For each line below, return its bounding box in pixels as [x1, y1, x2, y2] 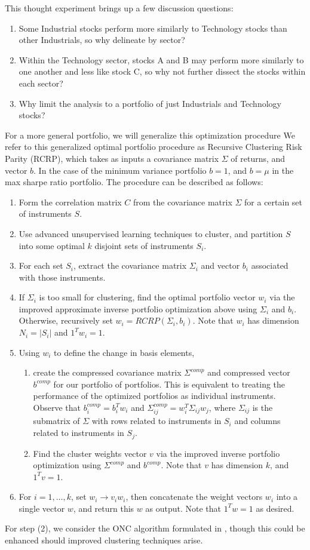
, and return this [73, 502, 134, 514]
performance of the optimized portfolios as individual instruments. [33, 389, 276, 402]
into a [276, 490, 298, 503]
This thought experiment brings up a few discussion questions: [5, 2, 234, 14]
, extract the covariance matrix [73, 259, 187, 272]
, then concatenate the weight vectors [125, 490, 263, 503]
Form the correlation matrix [19, 195, 122, 208]
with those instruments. [19, 271, 106, 283]
